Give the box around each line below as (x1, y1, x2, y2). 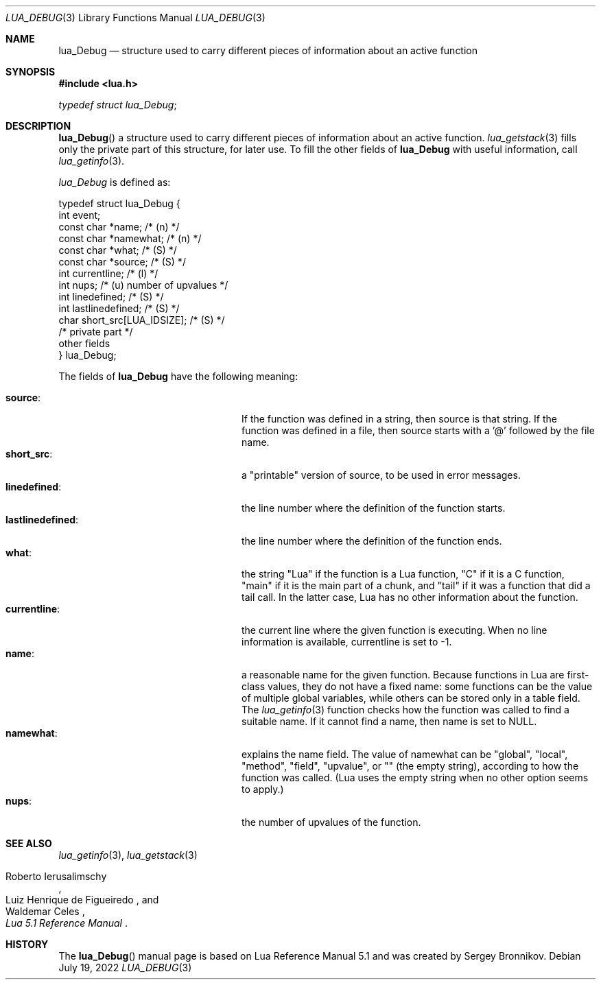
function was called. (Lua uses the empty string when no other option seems (241, 772, 589, 783)
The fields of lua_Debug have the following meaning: (58, 370, 298, 382)
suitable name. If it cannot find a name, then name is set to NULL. (241, 715, 537, 727)
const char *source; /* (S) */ (58, 256, 186, 268)
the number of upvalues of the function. (241, 816, 421, 828)
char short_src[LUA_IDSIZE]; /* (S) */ (58, 314, 225, 326)
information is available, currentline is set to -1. (241, 636, 452, 648)
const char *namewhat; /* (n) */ (58, 233, 202, 244)
